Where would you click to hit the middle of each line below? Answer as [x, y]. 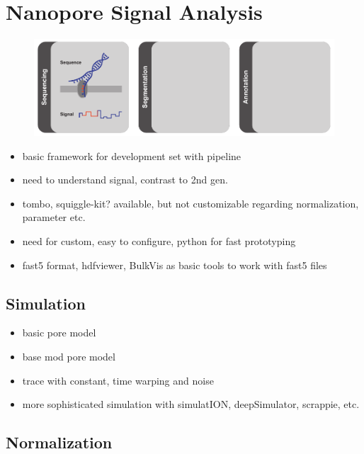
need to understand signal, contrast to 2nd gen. [125, 180]
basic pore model [59, 333]
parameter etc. [54, 217]
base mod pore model [69, 357]
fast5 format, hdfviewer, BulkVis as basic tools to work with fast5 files [175, 265]
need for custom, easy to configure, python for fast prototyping [159, 241]
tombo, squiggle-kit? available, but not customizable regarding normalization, [190, 203]
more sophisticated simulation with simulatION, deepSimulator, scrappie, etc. [191, 404]
